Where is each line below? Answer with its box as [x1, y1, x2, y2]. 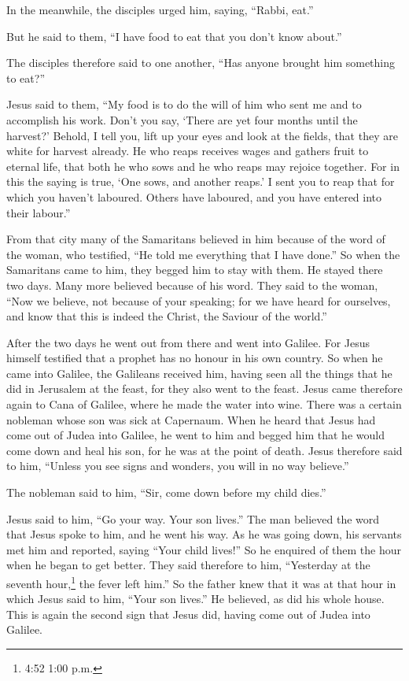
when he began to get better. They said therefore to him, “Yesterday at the [6, 557, 370, 573]
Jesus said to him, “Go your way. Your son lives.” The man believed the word [6, 510, 380, 527]
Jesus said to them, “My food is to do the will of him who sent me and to [6, 96, 362, 113]
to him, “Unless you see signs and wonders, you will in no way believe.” [6, 457, 349, 474]
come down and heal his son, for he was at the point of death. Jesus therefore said [6, 442, 403, 458]
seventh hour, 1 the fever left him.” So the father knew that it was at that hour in [6, 573, 396, 591]
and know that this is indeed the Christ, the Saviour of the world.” [6, 308, 327, 324]
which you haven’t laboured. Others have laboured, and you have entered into [6, 188, 382, 205]
